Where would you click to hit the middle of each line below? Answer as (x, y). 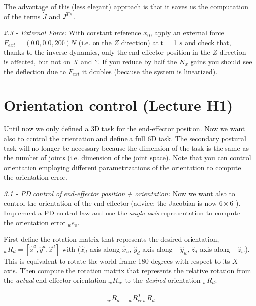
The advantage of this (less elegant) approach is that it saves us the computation (126, 6)
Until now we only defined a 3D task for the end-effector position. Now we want (125, 129)
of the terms (22, 16)
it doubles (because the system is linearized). (150, 71)
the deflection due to (35, 71)
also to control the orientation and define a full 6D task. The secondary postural (125, 138)
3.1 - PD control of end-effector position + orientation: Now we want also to (120, 193)
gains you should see (221, 61)
